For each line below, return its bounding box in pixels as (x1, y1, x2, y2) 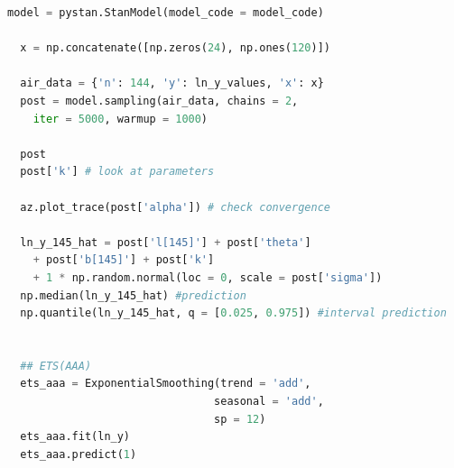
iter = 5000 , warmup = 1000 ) (32, 112, 208, 125)
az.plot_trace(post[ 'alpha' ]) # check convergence (20, 200, 330, 214)
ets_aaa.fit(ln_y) (20, 430, 131, 444)
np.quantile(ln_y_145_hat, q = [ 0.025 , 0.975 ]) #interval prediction (20, 307, 447, 320)
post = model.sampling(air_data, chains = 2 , (20, 94, 299, 107)
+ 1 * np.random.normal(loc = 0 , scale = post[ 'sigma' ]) (32, 271, 383, 284)
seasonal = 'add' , (214, 395, 324, 408)
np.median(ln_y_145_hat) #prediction (20, 289, 246, 302)
